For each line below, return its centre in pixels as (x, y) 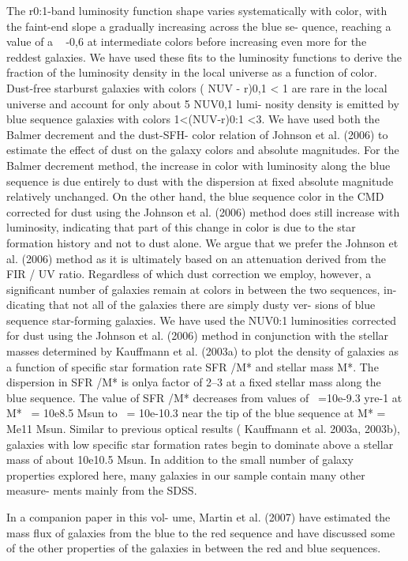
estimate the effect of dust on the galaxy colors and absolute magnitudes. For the (203, 150)
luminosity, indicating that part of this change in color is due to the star (181, 227)
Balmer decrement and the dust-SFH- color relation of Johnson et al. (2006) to (197, 134)
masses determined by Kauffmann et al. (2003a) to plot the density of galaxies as (203, 351)
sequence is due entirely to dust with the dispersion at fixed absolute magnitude (200, 181)
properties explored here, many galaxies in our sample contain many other (186, 474)
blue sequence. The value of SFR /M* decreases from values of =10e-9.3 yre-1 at (204, 397)
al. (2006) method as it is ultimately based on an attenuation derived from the (196, 258)
